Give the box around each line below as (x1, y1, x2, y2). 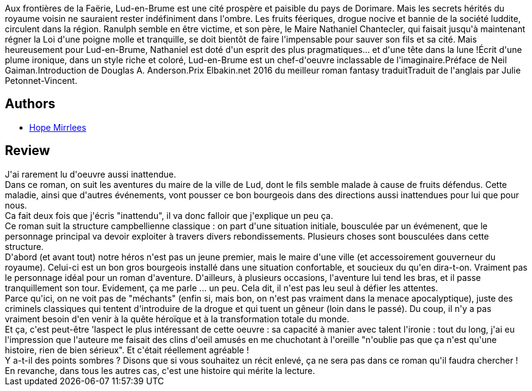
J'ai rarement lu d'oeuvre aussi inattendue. (5, 168, 177, 179)
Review (5, 143, 51, 159)
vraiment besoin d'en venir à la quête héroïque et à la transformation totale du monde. (5, 313, 349, 324)
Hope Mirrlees (29, 122, 86, 133)
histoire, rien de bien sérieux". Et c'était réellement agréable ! (5, 344, 249, 355)
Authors (5, 96, 55, 112)
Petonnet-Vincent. (5, 75, 77, 86)
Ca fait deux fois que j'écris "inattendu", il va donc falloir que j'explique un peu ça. (5, 210, 334, 221)
